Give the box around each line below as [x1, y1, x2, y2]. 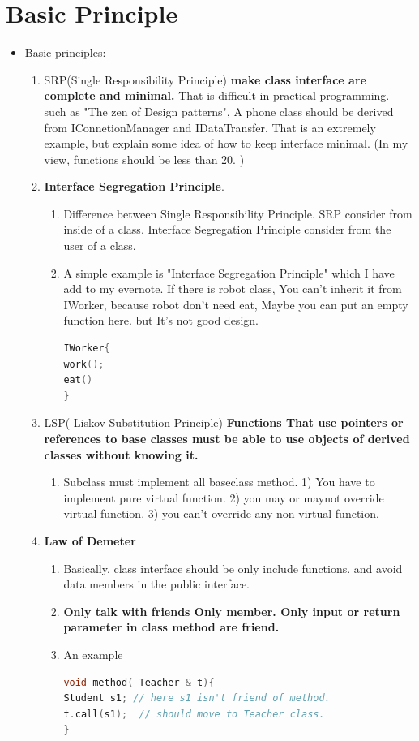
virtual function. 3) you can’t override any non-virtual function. [63, 505, 379, 522]
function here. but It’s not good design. [63, 312, 259, 329]
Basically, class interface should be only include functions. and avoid [63, 559, 403, 576]
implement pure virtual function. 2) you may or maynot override [63, 489, 384, 506]
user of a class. [63, 237, 136, 254]
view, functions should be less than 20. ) [44, 150, 245, 167]
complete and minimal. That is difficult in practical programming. [44, 87, 390, 104]
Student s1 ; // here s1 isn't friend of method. [63, 692, 331, 704]
